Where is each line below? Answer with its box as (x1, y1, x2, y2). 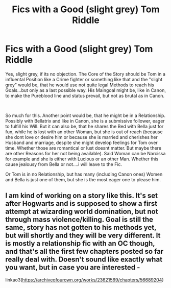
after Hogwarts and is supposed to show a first (5, 199, 157, 208)
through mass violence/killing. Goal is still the (5, 215, 154, 224)
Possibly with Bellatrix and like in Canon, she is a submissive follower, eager (5, 117, 165, 124)
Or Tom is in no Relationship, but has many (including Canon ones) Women (5, 171, 163, 177)
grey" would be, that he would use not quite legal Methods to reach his (5, 82, 154, 88)
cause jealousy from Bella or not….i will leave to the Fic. (5, 161, 123, 167)
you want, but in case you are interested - (5, 263, 140, 272)
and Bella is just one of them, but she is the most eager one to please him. (5, 176, 161, 182)
